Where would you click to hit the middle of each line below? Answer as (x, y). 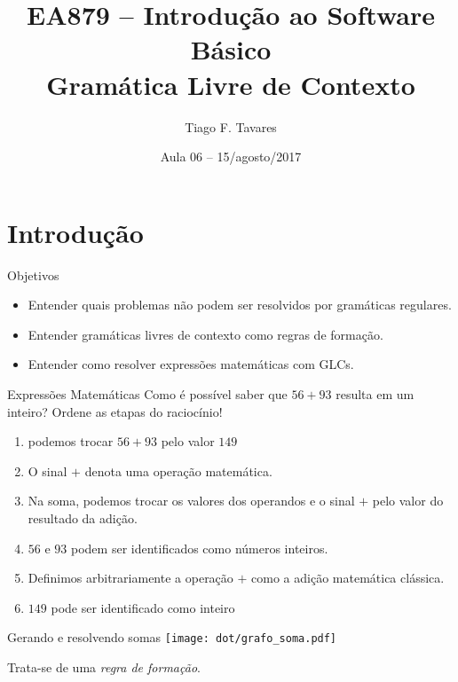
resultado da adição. (83, 517)
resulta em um (375, 394)
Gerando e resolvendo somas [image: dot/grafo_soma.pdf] (172, 637)
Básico (231, 49)
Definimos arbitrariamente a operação (130, 578)
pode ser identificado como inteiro (143, 607)
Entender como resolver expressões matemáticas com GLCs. (191, 364)
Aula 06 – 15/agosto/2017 (231, 157)
